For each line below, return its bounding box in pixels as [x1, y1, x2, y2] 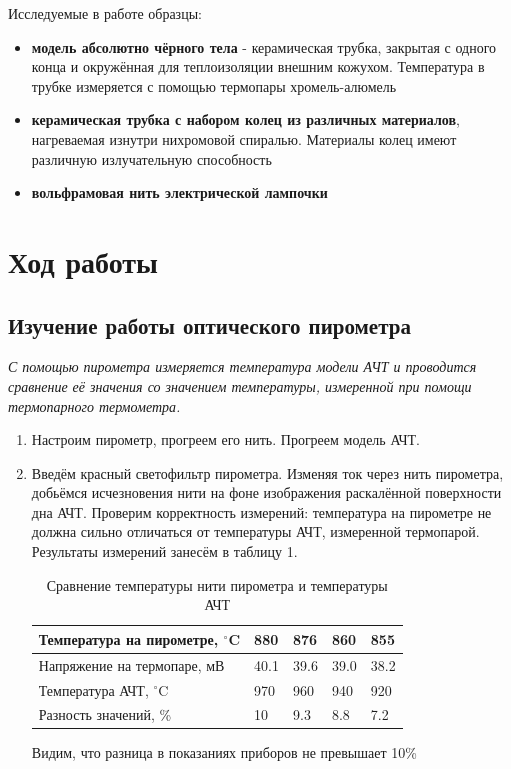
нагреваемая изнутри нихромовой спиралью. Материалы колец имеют [31, 128, 457, 149]
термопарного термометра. [8, 395, 181, 416]
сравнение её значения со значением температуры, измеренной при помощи [8, 375, 472, 396]
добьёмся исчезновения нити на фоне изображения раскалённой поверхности [31, 482, 502, 503]
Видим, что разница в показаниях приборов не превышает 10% [31, 742, 417, 763]
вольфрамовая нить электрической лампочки [31, 182, 328, 203]
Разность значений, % [38, 704, 172, 725]
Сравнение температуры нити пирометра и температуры [46, 574, 388, 595]
